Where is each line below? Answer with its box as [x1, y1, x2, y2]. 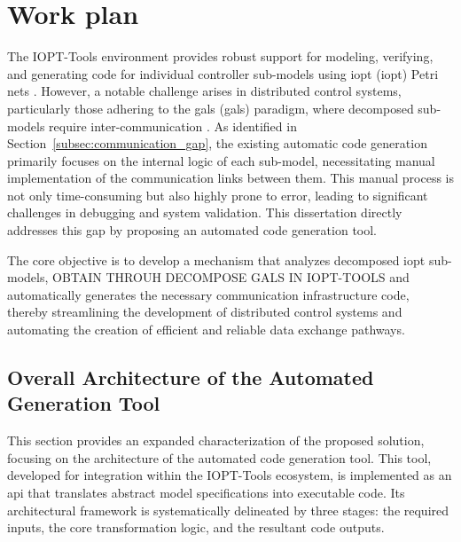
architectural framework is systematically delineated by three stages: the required [7, 500, 449, 519]
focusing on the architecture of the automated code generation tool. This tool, [7, 448, 432, 467]
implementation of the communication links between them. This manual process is [7, 169, 454, 187]
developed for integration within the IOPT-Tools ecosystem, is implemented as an [7, 466, 452, 484]
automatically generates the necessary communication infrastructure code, [7, 285, 410, 303]
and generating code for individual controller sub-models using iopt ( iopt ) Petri [7, 64, 439, 82]
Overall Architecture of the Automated [7, 364, 374, 391]
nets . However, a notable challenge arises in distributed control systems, [7, 82, 402, 100]
